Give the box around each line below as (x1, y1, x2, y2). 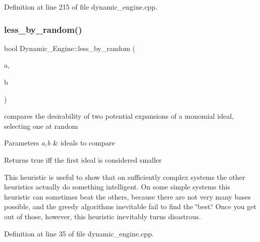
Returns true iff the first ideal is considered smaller (4, 154, 162, 165)
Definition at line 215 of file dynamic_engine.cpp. (4, 2, 158, 12)
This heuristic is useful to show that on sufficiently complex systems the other (4, 171, 245, 182)
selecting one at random (4, 120, 78, 131)
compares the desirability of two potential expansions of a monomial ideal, (4, 111, 234, 121)
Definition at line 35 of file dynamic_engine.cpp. (4, 228, 154, 238)
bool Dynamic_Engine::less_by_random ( (4, 42, 136, 53)
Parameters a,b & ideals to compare (4, 137, 115, 148)
